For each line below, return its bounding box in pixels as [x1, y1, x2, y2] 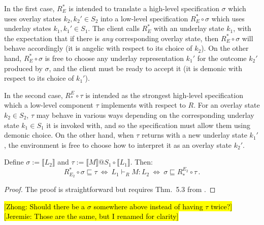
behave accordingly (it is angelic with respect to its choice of [4, 43, 192, 53]
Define [4, 156, 24, 167]
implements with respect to [101, 100, 186, 110]
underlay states [4, 23, 51, 34]
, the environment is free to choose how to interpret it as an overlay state [4, 139, 232, 150]
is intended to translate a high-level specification [69, 3, 219, 13]
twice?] [211, 201, 233, 211]
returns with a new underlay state [141, 130, 247, 140]
